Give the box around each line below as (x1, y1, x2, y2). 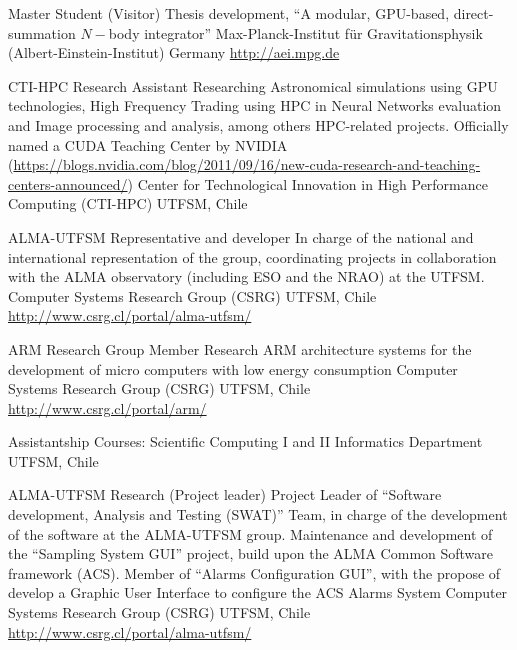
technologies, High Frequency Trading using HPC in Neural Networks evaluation (8, 95, 502, 116)
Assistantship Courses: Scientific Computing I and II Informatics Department (8, 431, 483, 452)
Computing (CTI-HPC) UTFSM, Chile (8, 193, 248, 214)
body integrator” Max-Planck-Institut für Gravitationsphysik (108, 22, 483, 43)
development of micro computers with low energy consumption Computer (8, 358, 458, 379)
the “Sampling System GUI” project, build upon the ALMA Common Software (8, 543, 494, 564)
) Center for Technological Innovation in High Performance (127, 173, 488, 194)
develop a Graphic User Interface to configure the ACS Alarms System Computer (8, 582, 508, 603)
